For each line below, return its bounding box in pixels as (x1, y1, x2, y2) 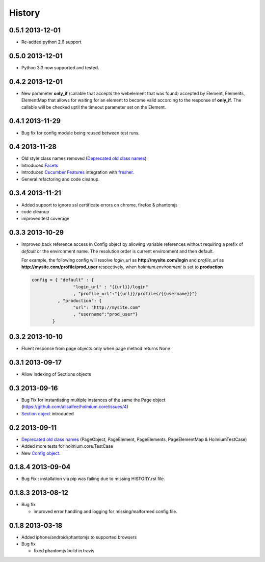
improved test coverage (21, 216, 70, 222)
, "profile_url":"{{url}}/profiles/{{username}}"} (73, 291, 198, 297)
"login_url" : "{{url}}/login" (73, 284, 148, 289)
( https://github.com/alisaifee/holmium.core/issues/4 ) (21, 404, 129, 409)
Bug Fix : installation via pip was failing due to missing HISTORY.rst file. (21, 476, 165, 482)
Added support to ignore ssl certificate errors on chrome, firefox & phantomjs (21, 202, 178, 208)
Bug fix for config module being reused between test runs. (21, 130, 140, 136)
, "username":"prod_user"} (73, 311, 138, 317)
